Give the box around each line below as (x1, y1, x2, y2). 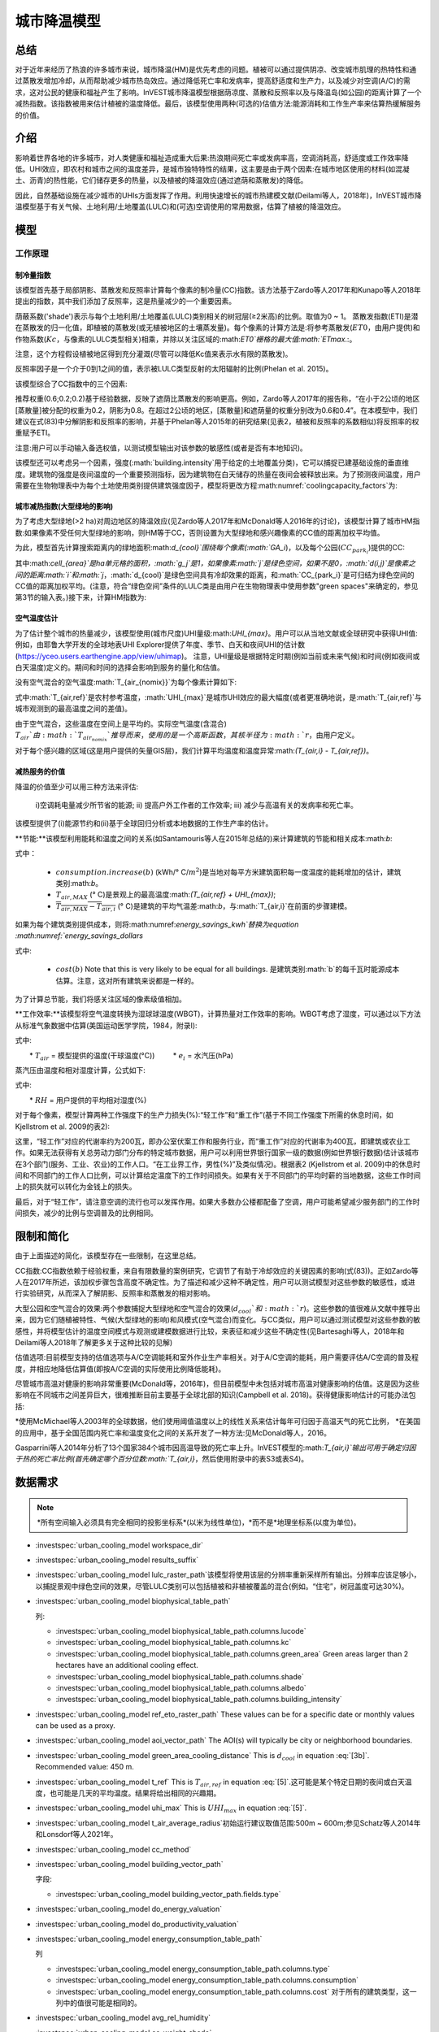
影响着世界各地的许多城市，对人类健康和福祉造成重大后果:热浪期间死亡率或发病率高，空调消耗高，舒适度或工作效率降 (15, 153, 410, 163)
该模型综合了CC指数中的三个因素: (15, 379, 128, 389)
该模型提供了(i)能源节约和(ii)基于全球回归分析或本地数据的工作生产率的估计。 (15, 818, 273, 828)
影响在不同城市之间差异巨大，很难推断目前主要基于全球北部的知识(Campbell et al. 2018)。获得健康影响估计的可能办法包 (15, 1390, 416, 1400)
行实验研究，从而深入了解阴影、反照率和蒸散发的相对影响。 (15, 1288, 215, 1298)
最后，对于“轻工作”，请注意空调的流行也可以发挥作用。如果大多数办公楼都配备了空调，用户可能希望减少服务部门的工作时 (15, 1196, 420, 1206)
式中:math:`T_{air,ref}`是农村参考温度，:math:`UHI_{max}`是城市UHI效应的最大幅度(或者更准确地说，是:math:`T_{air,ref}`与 (15, 692, 422, 702)
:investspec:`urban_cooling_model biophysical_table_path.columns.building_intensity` (55, 1695, 343, 1704)
